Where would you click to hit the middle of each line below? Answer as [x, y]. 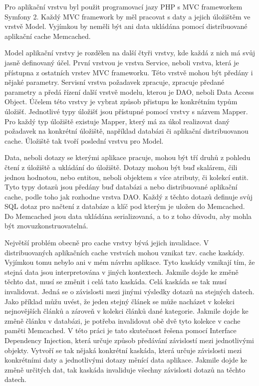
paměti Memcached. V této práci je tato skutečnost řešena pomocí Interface [121, 330]
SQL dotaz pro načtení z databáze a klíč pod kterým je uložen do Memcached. [125, 206]
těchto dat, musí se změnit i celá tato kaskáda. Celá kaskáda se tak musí [116, 282]
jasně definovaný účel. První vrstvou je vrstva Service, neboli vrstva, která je [122, 62]
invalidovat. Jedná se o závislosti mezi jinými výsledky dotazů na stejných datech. [129, 291]
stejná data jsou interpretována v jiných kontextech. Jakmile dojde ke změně [122, 272]
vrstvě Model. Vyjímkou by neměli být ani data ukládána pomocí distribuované [126, 26]
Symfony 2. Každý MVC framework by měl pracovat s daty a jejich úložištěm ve [128, 16]
